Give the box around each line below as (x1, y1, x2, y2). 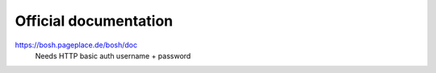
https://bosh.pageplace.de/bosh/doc (15, 40, 137, 50)
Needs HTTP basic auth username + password (35, 51, 191, 60)
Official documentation (15, 12, 174, 30)
